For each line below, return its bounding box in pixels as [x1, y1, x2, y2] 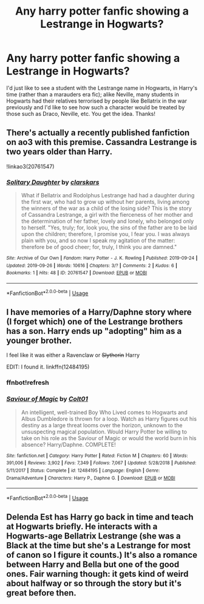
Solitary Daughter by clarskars [6, 178, 100, 186]
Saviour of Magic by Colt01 [6, 395, 88, 403]
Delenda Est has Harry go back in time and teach [6, 512, 194, 523]
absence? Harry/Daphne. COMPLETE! [21, 441, 117, 448]
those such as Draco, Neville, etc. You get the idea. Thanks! [6, 110, 156, 117]
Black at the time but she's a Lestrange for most [6, 540, 191, 551]
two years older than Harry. [6, 147, 113, 157]
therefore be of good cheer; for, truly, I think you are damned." [21, 243, 177, 251]
